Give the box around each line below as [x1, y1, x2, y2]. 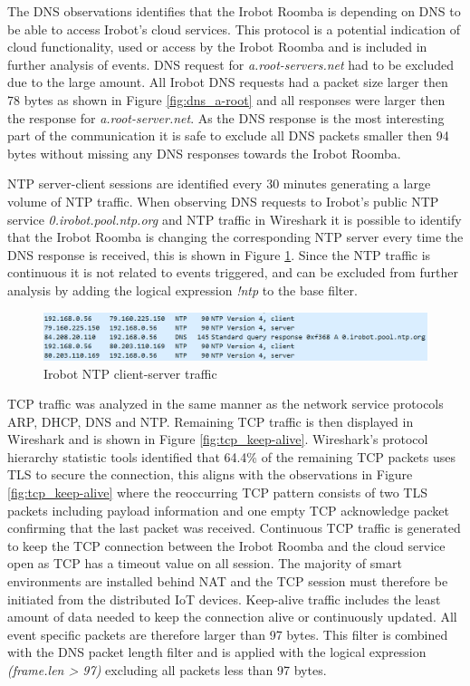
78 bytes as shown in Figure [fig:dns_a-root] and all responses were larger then [7, 90, 446, 109]
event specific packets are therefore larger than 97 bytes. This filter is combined [7, 624, 448, 643]
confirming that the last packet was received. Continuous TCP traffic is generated [7, 518, 461, 537]
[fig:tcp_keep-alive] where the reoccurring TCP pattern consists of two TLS [7, 483, 427, 502]
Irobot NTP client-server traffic [43, 363, 217, 382]
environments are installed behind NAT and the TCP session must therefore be [7, 572, 448, 591]
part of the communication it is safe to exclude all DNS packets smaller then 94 [7, 126, 449, 145]
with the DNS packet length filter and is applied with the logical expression [7, 643, 427, 662]
